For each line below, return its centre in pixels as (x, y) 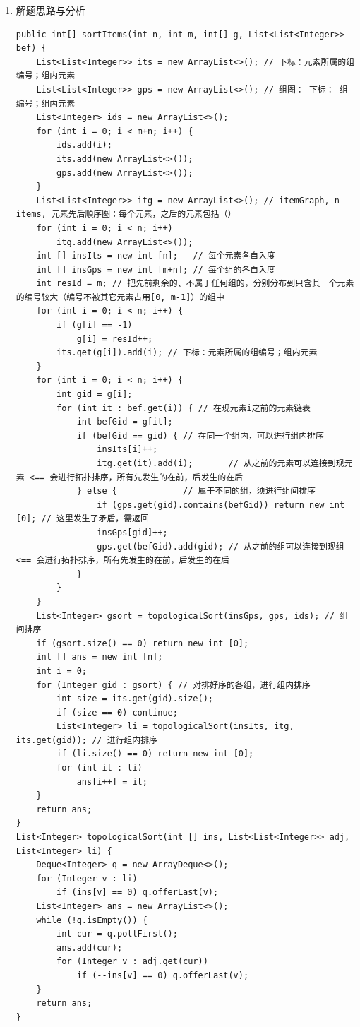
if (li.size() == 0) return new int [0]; (155, 754)
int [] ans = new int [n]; (100, 657)
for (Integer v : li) (87, 878)
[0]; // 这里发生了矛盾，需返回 (82, 519)
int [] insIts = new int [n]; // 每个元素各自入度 (156, 256)
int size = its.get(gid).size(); (135, 699)
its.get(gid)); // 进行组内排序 (86, 740)
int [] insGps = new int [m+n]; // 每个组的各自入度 (156, 269)
